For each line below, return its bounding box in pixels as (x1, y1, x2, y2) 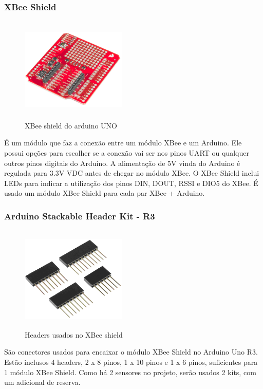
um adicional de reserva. (4, 377, 81, 387)
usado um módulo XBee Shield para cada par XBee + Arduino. (4, 188, 205, 198)
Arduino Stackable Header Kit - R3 (4, 209, 155, 222)
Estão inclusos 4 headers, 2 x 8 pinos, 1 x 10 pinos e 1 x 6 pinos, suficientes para (4, 356, 258, 367)
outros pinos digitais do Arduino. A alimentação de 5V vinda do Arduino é (4, 157, 240, 168)
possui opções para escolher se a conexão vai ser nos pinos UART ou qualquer (4, 147, 249, 158)
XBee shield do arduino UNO (25, 120, 117, 131)
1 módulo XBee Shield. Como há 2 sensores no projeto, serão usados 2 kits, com (4, 366, 256, 377)
